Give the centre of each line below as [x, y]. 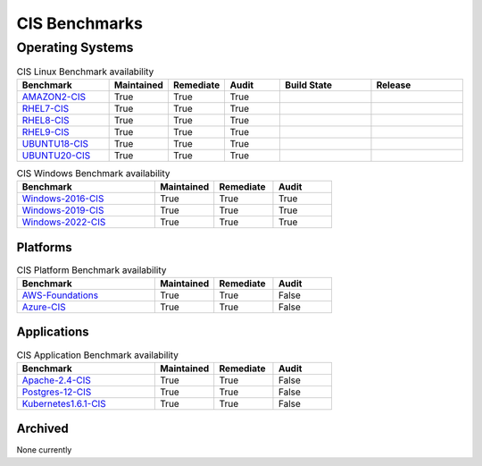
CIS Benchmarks [79, 23]
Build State [309, 85]
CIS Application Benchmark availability [97, 355]
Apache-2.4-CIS [56, 380]
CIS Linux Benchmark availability [85, 72]
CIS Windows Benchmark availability [93, 173]
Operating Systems [75, 47]
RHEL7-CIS [46, 108]
